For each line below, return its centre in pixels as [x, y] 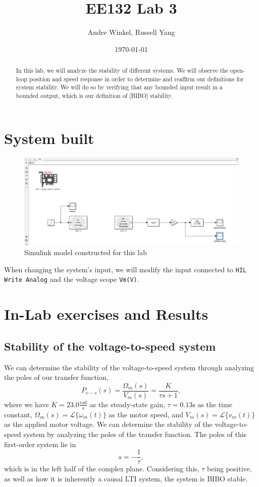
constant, [18, 414]
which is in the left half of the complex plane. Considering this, [102, 469]
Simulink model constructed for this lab [86, 252]
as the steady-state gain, [127, 404]
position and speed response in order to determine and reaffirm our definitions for [136, 79]
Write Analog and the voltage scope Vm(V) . [72, 279]
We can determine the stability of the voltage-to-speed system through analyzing [129, 367]
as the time [215, 404]
